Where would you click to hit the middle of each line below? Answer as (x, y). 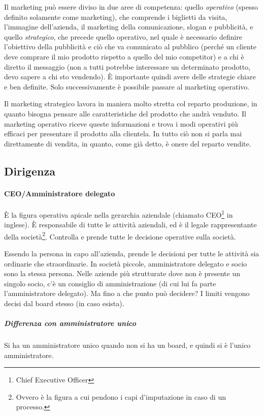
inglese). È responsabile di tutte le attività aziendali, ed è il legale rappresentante (130, 225)
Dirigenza (30, 171)
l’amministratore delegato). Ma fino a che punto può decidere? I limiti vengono (127, 293)
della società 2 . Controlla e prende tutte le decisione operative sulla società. (120, 235)
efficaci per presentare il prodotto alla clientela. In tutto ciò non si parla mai (123, 134)
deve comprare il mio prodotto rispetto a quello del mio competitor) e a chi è (124, 56)
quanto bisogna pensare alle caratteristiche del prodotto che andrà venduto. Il (125, 113)
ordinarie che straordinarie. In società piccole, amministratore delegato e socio (126, 263)
